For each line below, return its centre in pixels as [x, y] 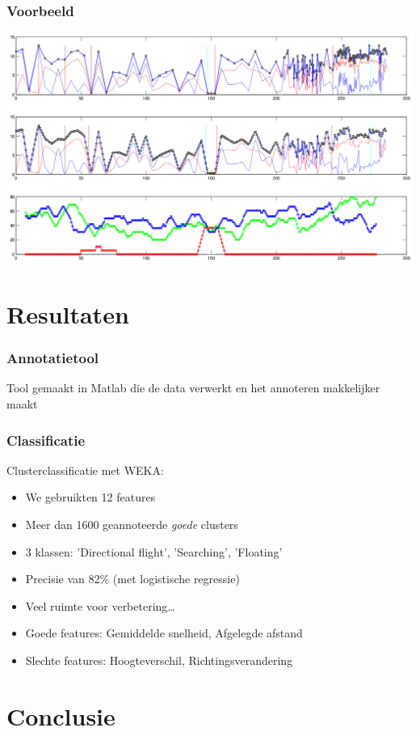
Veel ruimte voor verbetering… [100, 605]
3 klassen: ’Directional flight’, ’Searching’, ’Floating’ [154, 551]
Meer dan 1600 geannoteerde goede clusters [132, 524]
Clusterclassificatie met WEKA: [85, 470]
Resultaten [68, 313]
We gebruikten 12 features [90, 497]
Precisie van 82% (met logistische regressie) [132, 579]
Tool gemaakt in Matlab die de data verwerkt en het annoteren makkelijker [193, 388]
